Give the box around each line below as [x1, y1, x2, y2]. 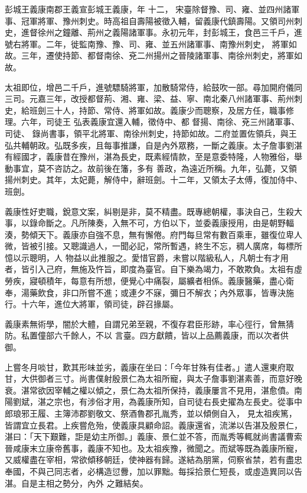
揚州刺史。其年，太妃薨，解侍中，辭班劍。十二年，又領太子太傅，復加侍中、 [5, 173, 302, 186]
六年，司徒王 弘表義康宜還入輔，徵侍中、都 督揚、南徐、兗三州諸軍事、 [21, 115, 300, 128]
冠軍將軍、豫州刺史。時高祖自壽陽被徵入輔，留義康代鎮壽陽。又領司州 [21, 14, 294, 27]
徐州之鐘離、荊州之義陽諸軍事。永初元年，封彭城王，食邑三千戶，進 [37, 26, 302, 38]
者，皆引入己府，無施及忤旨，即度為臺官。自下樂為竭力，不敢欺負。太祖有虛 [5, 263, 302, 275]
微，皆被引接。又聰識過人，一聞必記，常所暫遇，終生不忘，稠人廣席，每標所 [5, 240, 302, 252]
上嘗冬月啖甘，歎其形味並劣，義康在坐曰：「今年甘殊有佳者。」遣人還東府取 [5, 360, 294, 373]
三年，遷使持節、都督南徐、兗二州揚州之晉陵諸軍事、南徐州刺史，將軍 [21, 49, 294, 62]
